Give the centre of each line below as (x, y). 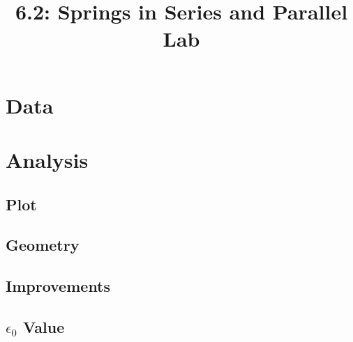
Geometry (43, 245)
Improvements (58, 286)
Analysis (47, 159)
